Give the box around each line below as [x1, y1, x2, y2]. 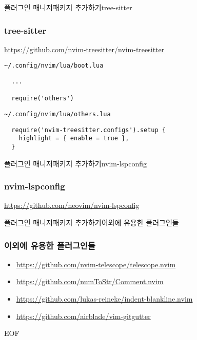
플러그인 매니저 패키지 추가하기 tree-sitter [4, 2, 132, 12]
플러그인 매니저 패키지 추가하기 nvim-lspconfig [4, 158, 147, 168]
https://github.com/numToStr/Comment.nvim [16, 276, 164, 287]
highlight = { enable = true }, [18, 135, 129, 142]
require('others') [11, 95, 74, 102]
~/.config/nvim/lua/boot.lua [4, 62, 104, 70]
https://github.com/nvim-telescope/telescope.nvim [16, 259, 176, 269]
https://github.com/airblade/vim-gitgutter [16, 310, 151, 321]
